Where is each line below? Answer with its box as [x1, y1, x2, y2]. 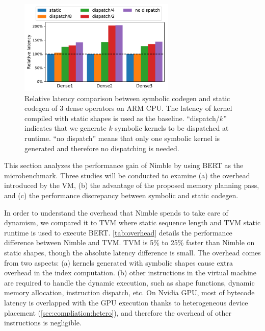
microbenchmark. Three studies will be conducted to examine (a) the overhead [4, 170, 250, 180]
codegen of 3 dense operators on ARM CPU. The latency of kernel [24, 103, 232, 113]
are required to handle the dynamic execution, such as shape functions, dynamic [4, 277, 255, 288]
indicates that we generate [24, 123, 107, 133]
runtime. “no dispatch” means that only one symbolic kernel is [24, 133, 220, 144]
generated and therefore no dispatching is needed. [24, 143, 179, 153]
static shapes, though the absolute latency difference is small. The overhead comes [4, 247, 261, 257]
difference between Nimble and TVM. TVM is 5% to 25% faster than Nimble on [4, 237, 255, 248]
